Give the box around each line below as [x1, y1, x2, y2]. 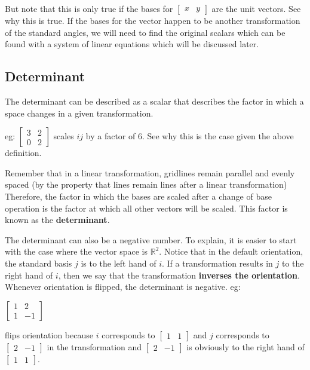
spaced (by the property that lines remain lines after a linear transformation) [5, 178, 287, 191]
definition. [5, 146, 42, 159]
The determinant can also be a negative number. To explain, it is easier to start [5, 233, 297, 246]
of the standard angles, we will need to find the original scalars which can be [5, 26, 286, 38]
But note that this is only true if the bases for [5, 2, 173, 14]
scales [53, 130, 74, 142]
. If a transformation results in [162, 256, 273, 269]
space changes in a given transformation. [5, 106, 154, 119]
